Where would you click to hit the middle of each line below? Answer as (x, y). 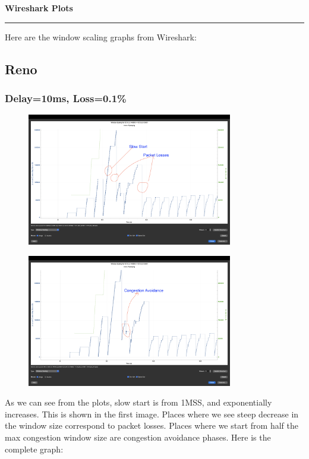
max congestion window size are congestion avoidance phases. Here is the (138, 437)
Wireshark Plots (39, 8)
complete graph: (34, 449)
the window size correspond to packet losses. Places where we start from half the (152, 425)
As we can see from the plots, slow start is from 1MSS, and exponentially (138, 402)
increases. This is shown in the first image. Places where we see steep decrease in (152, 414)
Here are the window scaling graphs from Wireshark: (101, 37)
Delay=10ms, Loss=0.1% (66, 98)
